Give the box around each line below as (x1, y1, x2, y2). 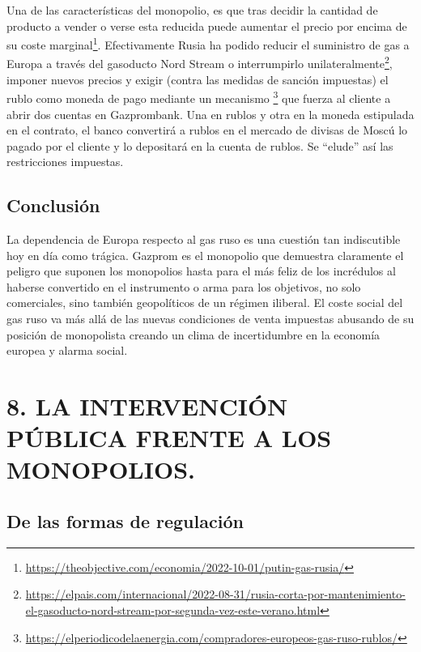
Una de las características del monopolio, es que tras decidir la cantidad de (6, 2, 378, 18)
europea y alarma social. (6, 342, 128, 359)
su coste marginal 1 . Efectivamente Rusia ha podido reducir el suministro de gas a (6, 34, 410, 53)
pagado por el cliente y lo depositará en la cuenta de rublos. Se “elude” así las (6, 137, 393, 154)
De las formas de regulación (6, 509, 244, 533)
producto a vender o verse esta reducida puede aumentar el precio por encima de (6, 17, 407, 34)
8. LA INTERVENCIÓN (6, 390, 288, 423)
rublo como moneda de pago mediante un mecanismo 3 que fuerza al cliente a (6, 87, 391, 106)
